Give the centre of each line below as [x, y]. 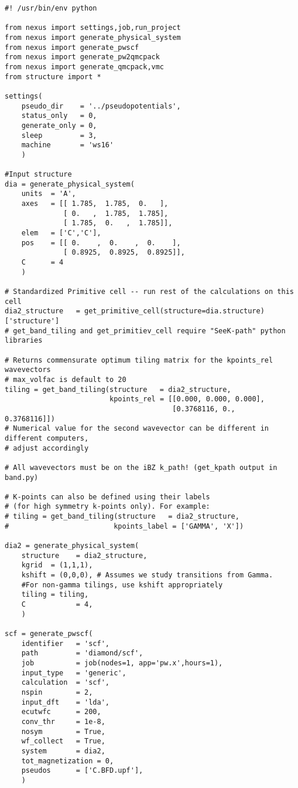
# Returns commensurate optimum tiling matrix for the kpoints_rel [139, 360]
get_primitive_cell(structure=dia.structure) [174, 311]
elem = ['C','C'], [61, 233]
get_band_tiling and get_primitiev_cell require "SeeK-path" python [149, 331]
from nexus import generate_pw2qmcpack [82, 57]
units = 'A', [49, 194]
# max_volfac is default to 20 [66, 379]
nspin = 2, [57, 692]
